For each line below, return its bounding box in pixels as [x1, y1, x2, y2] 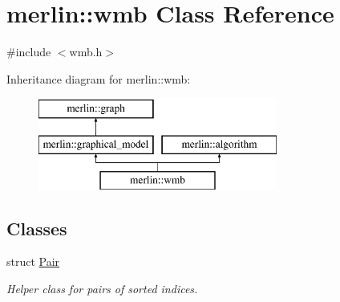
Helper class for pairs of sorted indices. [6, 280, 198, 297]
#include [6, 43, 51, 60]
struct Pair [6, 253, 60, 270]
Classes [6, 215, 67, 240]
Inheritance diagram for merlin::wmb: [6, 70, 191, 87]
